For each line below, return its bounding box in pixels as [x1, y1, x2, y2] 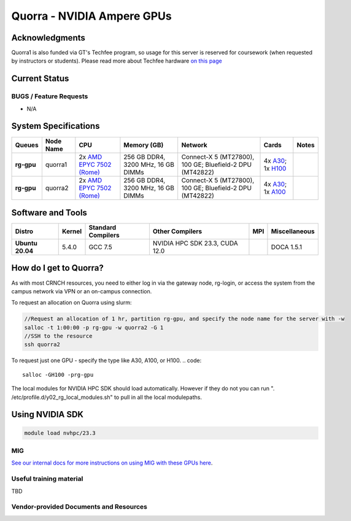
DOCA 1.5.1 [271, 243, 303, 252]
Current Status [11, 74, 69, 84]
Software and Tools [11, 207, 87, 218]
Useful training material [11, 474, 83, 483]
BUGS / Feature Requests [11, 92, 88, 101]
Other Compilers [152, 227, 202, 236]
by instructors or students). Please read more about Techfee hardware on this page [11, 57, 222, 64]
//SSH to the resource [24, 333, 93, 340]
